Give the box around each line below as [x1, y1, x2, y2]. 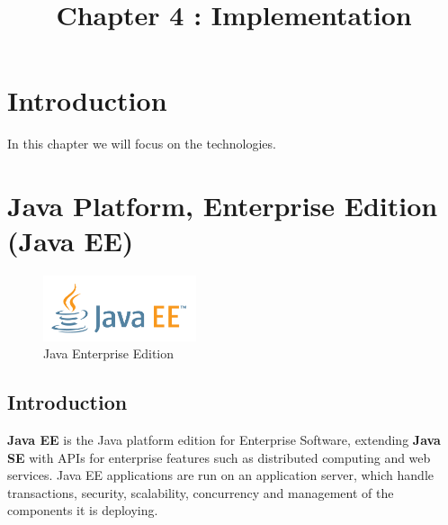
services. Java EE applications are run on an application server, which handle [7, 466, 434, 484]
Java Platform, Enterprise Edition [7, 187, 438, 224]
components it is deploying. [7, 501, 158, 520]
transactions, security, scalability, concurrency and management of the [7, 483, 394, 502]
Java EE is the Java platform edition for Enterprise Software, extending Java [7, 430, 441, 448]
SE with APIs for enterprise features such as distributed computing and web [7, 448, 431, 466]
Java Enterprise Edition [43, 344, 175, 363]
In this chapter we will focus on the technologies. [7, 134, 276, 153]
